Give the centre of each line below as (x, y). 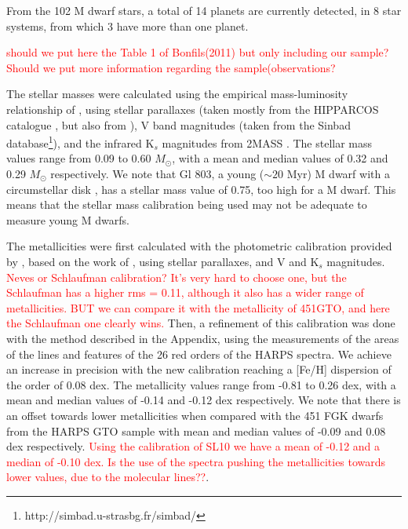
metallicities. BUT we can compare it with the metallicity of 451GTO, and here (198, 307)
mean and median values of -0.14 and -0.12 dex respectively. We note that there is (204, 400)
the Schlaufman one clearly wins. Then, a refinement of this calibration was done (201, 323)
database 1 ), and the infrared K (80, 142)
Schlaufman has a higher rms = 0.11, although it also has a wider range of (185, 292)
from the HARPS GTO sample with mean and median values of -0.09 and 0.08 (196, 430)
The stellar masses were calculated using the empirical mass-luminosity (177, 94)
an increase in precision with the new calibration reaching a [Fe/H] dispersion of (199, 369)
